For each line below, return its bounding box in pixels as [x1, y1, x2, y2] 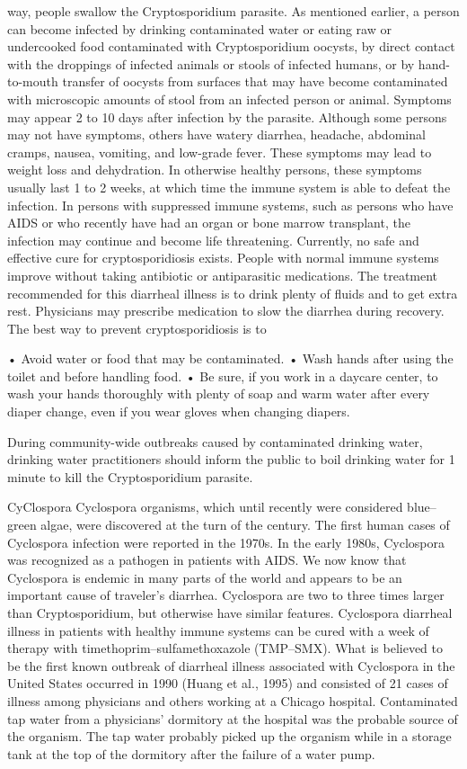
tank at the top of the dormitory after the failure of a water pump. [7, 744, 375, 763]
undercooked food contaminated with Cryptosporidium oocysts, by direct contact [7, 37, 455, 56]
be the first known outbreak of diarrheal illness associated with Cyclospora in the [7, 656, 455, 675]
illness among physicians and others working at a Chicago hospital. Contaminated [7, 691, 458, 710]
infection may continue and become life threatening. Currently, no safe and [7, 230, 419, 249]
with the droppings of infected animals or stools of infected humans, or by [7, 54, 415, 73]
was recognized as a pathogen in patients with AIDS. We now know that [7, 550, 407, 569]
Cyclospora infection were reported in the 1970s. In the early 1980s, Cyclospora [7, 532, 445, 551]
